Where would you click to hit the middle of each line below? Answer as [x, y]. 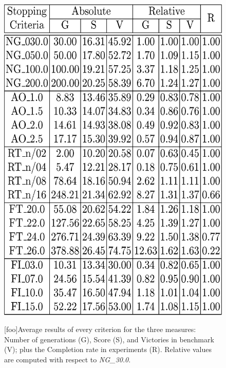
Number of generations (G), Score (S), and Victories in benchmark [109, 339]
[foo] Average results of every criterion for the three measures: [100, 329]
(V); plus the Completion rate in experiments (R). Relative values [108, 349]
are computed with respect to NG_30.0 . [68, 360]
